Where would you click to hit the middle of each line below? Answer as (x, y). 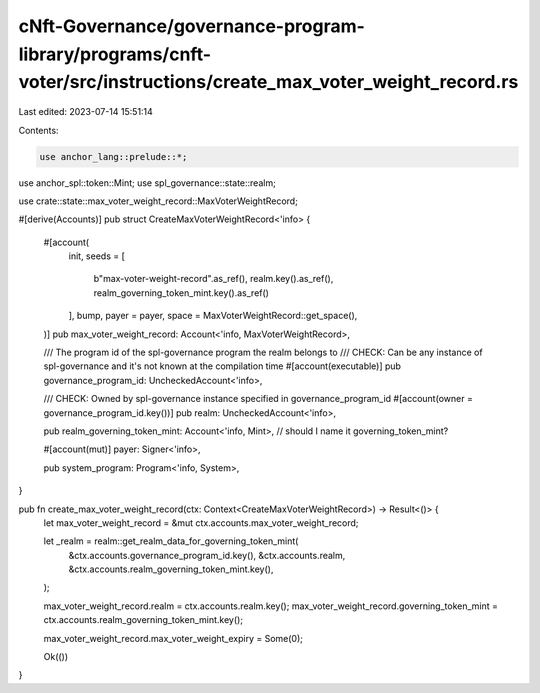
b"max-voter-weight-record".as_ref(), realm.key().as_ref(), (213, 279)
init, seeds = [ (96, 256)
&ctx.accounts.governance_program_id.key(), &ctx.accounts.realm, (207, 555)
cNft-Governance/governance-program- (191, 26)
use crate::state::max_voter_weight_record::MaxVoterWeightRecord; (158, 201)
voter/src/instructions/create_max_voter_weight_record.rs (268, 82)
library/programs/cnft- (115, 54)
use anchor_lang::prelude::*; (113, 156)
